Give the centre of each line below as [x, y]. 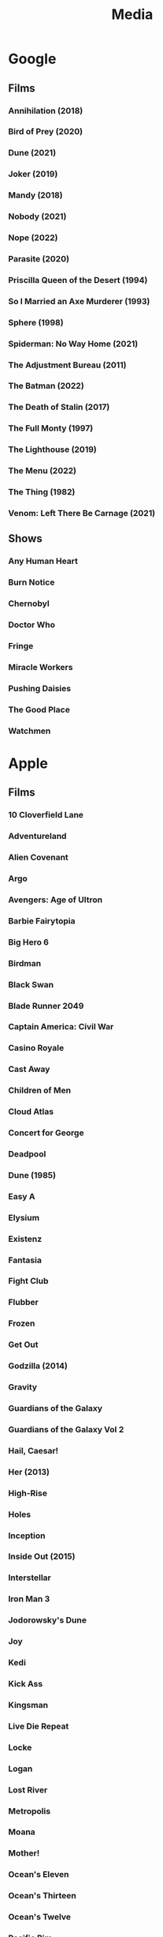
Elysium [24, 1217]
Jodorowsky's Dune [47, 1620]
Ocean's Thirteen [42, 1896]
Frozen [22, 1323]
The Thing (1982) [42, 492]
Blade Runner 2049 [46, 1006]
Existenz [25, 1239]
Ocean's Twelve [40, 1917]
